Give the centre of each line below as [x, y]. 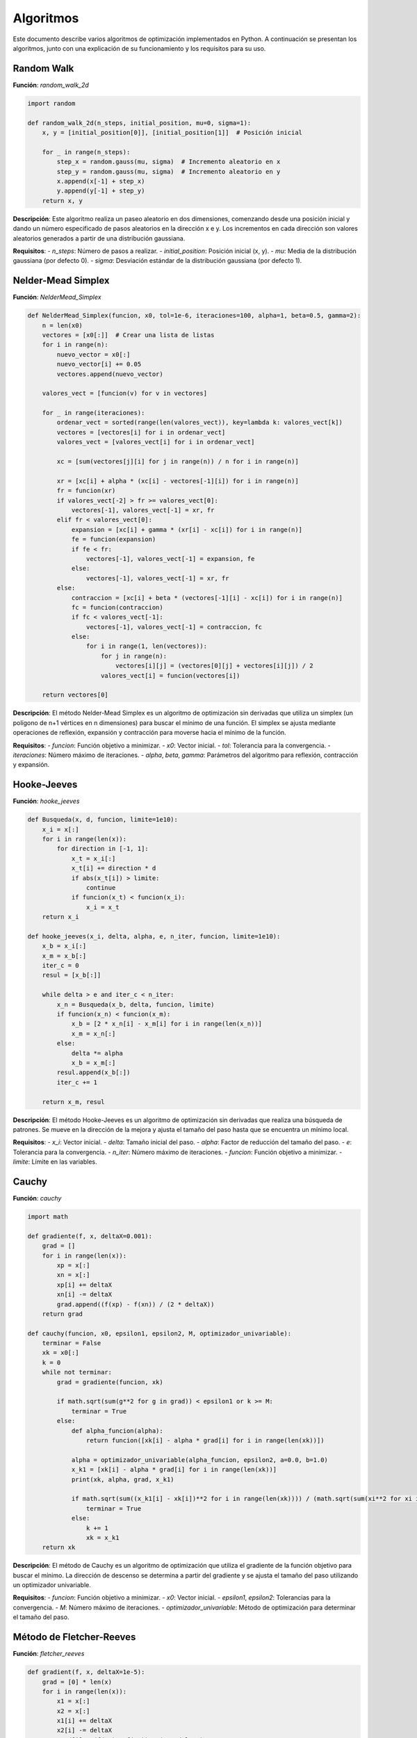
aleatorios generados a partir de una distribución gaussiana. [99, 238]
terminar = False [72, 1343]
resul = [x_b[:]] [72, 975]
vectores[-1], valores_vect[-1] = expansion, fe [170, 559]
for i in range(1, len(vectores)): [147, 646]
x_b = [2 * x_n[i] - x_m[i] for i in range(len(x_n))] [167, 1024]
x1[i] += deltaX [84, 1721]
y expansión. [31, 765]
